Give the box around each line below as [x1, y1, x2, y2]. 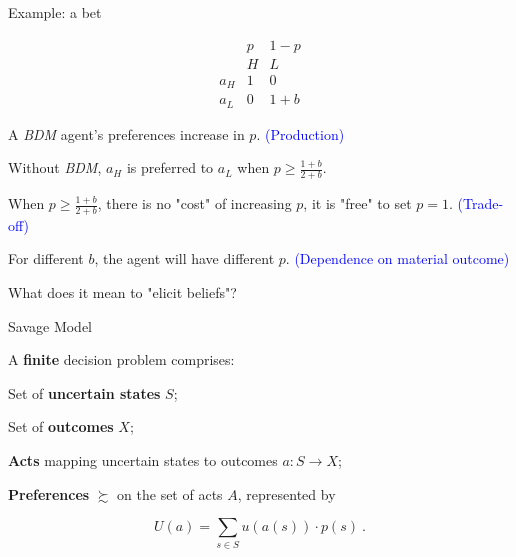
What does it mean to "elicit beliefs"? [8, 282, 237, 303]
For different [8, 248, 84, 269]
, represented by [237, 483, 336, 504]
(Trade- [457, 193, 504, 214]
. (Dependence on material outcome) [285, 248, 510, 269]
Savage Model [8, 315, 92, 336]
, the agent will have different [94, 248, 275, 269]
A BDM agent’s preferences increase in [8, 123, 245, 144]
